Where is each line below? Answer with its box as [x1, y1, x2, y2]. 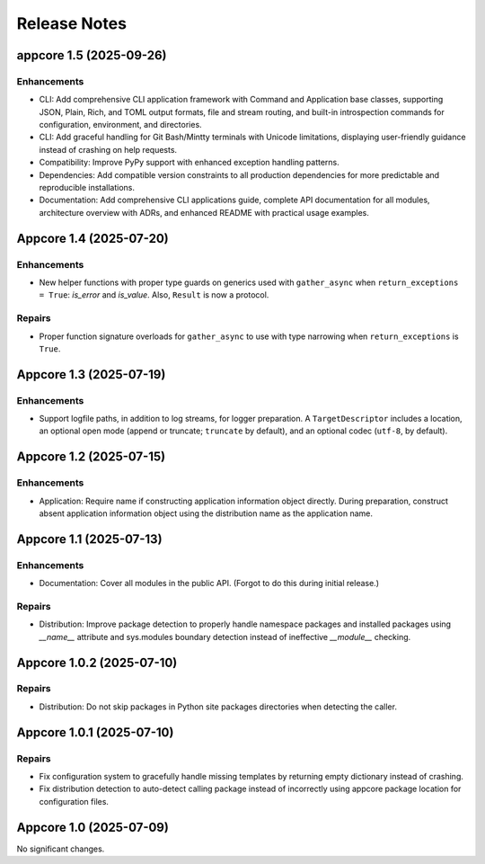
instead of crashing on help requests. [39, 144, 178, 155]
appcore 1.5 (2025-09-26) [16, 48, 167, 63]
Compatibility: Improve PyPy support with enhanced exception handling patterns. [39, 157, 340, 168]
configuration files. [39, 796, 110, 806]
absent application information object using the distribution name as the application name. [39, 508, 373, 519]
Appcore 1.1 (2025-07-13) [16, 531, 163, 547]
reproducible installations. [39, 183, 135, 193]
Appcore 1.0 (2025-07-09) [16, 819, 170, 835]
